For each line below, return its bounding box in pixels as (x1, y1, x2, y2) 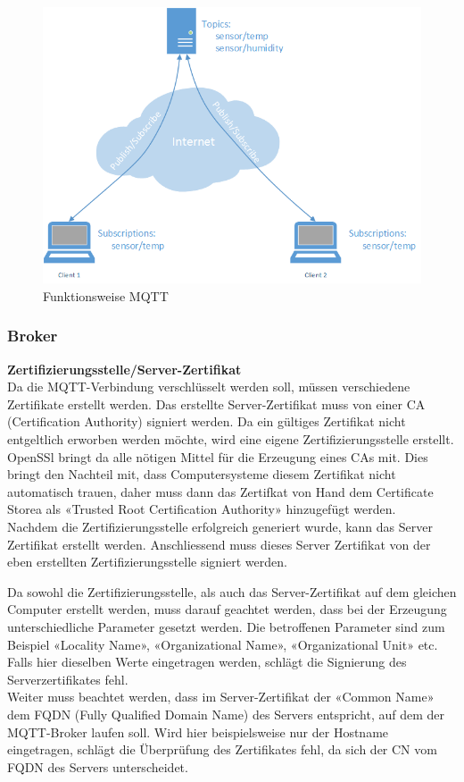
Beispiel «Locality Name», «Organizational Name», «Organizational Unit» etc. (7, 635, 438, 653)
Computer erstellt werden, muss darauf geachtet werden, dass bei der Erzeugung (7, 600, 447, 618)
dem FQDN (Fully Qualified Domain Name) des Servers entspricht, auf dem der (7, 704, 444, 723)
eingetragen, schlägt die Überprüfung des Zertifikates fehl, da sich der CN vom (7, 740, 437, 759)
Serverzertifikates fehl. (7, 669, 128, 688)
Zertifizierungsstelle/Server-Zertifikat (7, 359, 242, 378)
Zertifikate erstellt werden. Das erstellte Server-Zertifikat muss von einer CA (7, 394, 426, 413)
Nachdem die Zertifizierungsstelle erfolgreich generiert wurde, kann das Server (7, 517, 433, 536)
